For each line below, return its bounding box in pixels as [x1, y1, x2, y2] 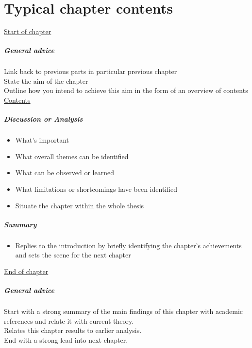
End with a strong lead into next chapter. [4, 334, 128, 345]
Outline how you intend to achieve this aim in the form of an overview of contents [4, 85, 248, 95]
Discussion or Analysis [4, 114, 83, 124]
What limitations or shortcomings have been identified [15, 184, 178, 194]
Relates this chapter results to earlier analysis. [4, 325, 142, 335]
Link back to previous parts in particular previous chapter [4, 66, 177, 76]
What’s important [15, 135, 69, 145]
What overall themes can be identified [15, 151, 129, 161]
